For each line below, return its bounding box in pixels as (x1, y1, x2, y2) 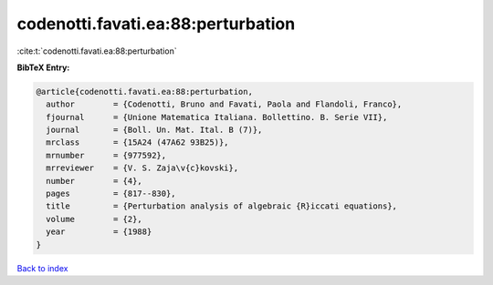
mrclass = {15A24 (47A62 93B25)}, (46, 137, 229, 148)
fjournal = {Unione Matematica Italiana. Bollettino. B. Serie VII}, (46, 112, 388, 122)
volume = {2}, (46, 214, 143, 224)
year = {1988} (46, 227, 152, 237)
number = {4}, (46, 176, 143, 186)
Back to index (16, 262, 68, 273)
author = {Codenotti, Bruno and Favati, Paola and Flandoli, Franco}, (46, 99, 403, 109)
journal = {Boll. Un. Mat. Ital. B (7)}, (46, 125, 263, 136)
